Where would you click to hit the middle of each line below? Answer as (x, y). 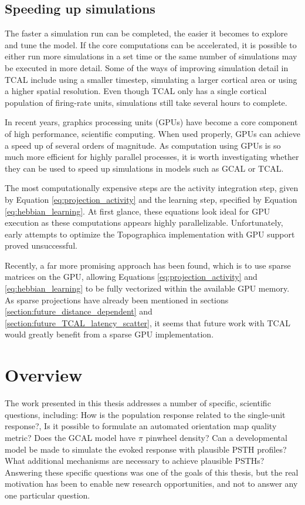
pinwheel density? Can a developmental (216, 437)
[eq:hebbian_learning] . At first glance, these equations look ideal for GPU (138, 211)
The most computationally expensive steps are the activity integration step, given (152, 188)
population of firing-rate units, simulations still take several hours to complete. (146, 102)
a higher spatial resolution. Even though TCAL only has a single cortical (136, 91)
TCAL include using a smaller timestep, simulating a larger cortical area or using (151, 79)
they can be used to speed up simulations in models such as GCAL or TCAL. (144, 168)
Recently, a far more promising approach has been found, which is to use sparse (148, 265)
